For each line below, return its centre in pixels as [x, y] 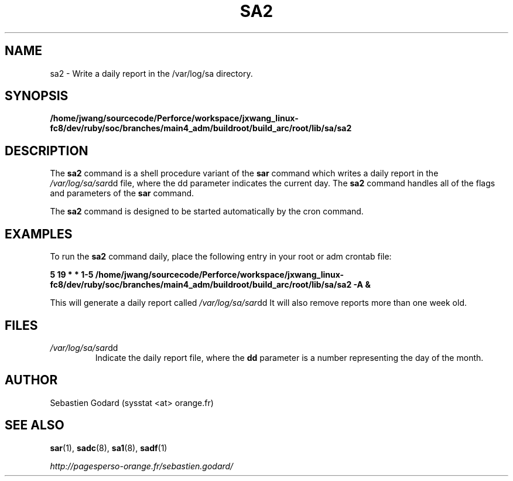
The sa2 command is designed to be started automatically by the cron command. [207, 211]
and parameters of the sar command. [122, 193]
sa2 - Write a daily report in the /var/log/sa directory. [151, 73]
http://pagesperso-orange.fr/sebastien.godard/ [142, 466]
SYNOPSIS [37, 96]
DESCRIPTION [47, 151]
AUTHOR [31, 380]
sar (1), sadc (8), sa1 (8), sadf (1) [109, 448]
